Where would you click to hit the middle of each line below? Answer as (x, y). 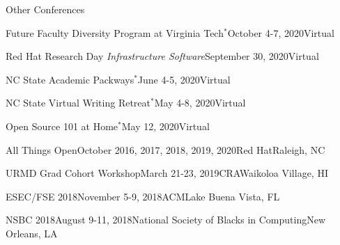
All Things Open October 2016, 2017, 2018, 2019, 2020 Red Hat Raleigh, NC (165, 149)
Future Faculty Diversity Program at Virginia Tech (115, 32)
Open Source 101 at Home (62, 126)
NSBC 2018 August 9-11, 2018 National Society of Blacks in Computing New (166, 220)
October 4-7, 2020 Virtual (281, 32)
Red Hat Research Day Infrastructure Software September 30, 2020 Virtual (162, 56)
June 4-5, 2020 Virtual (184, 79)
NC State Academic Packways (70, 79)
